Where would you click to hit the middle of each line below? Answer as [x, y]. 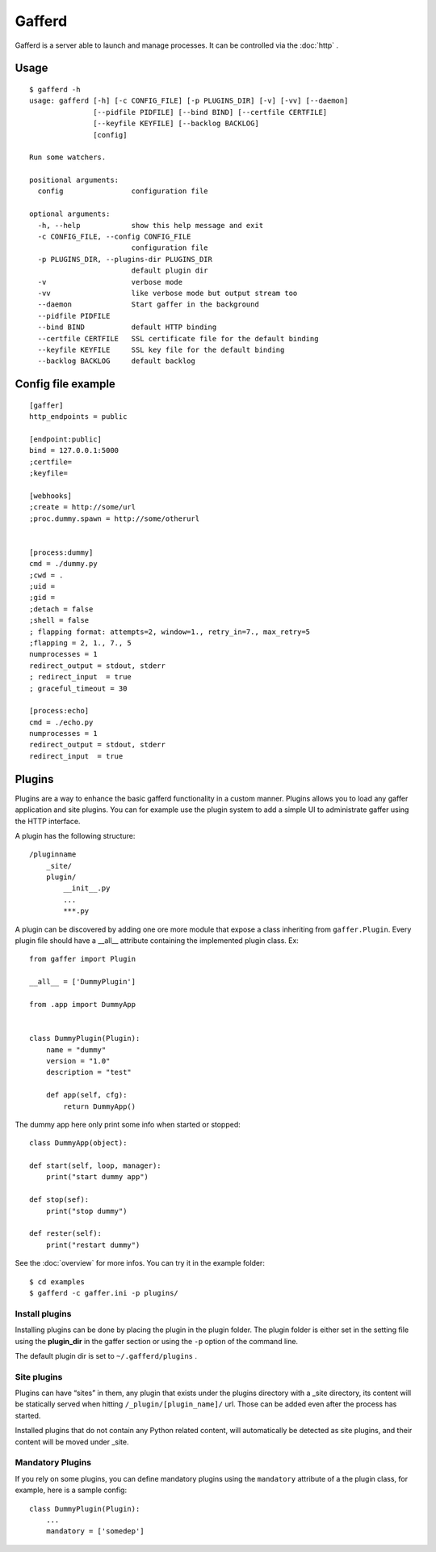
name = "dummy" [76, 1050]
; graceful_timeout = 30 [78, 688]
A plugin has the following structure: [75, 835]
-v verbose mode [110, 282]
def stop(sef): [59, 1200]
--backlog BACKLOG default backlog [116, 361]
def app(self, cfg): [86, 1095]
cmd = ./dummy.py [63, 564]
